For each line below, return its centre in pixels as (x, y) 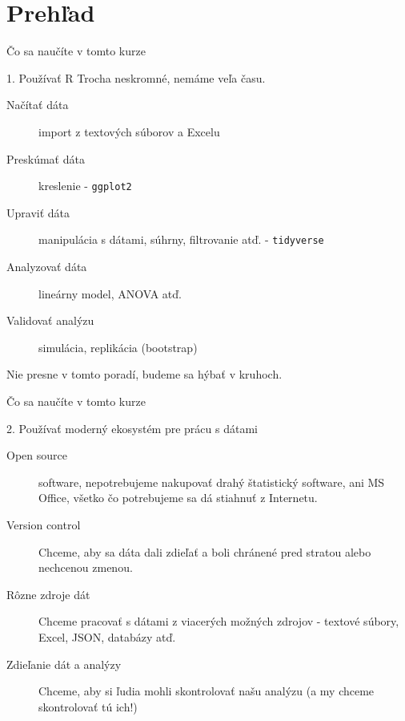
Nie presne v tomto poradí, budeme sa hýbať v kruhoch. (144, 374)
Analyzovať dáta (47, 266)
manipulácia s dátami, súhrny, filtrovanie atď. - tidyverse (181, 239)
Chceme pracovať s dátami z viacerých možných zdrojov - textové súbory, (219, 621)
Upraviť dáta (38, 212)
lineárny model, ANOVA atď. (110, 293)
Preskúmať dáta (46, 158)
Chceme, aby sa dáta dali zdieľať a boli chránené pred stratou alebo (205, 551)
